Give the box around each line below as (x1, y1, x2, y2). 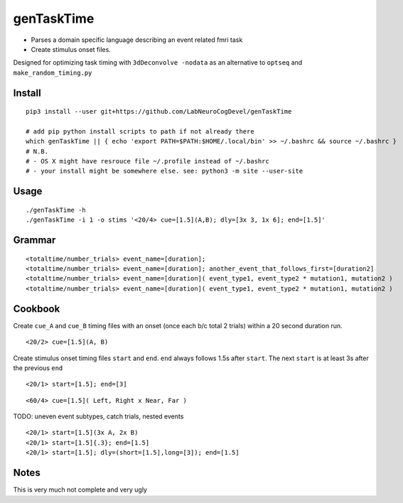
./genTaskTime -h (26, 206, 86, 214)
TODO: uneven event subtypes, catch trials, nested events (13, 412, 184, 421)
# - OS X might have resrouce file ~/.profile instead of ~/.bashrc (26, 157, 269, 166)
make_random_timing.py (13, 68, 92, 77)
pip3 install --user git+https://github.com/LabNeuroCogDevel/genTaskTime (26, 107, 292, 116)
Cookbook (13, 303, 60, 315)
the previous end (13, 363, 63, 372)
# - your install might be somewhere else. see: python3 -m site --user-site (26, 167, 303, 175)
